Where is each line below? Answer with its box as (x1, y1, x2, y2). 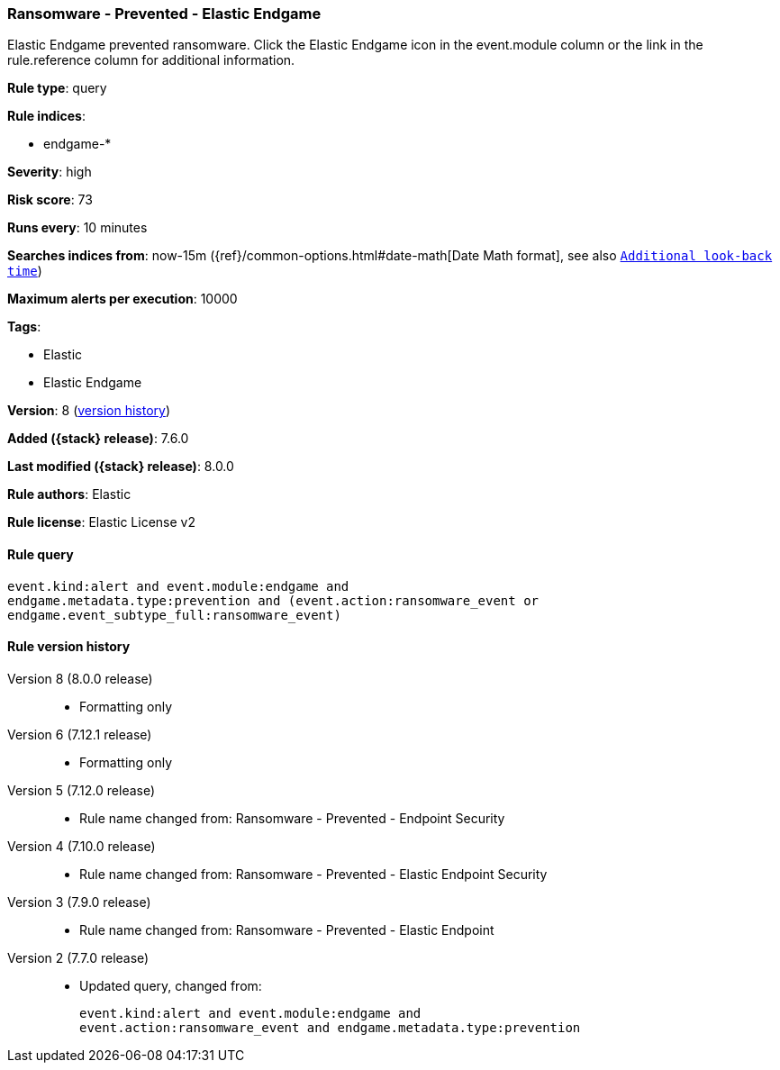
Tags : (7, 319, 41, 335)
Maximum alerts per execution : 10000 (7, 291, 238, 307)
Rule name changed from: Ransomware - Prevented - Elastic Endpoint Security (79, 866, 548, 882)
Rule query (7, 546, 74, 562)
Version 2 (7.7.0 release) (7, 949, 150, 966)
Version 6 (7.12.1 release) (7, 726, 152, 742)
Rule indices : (7, 108, 86, 124)
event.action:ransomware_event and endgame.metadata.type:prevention (79, 1020, 581, 1035)
